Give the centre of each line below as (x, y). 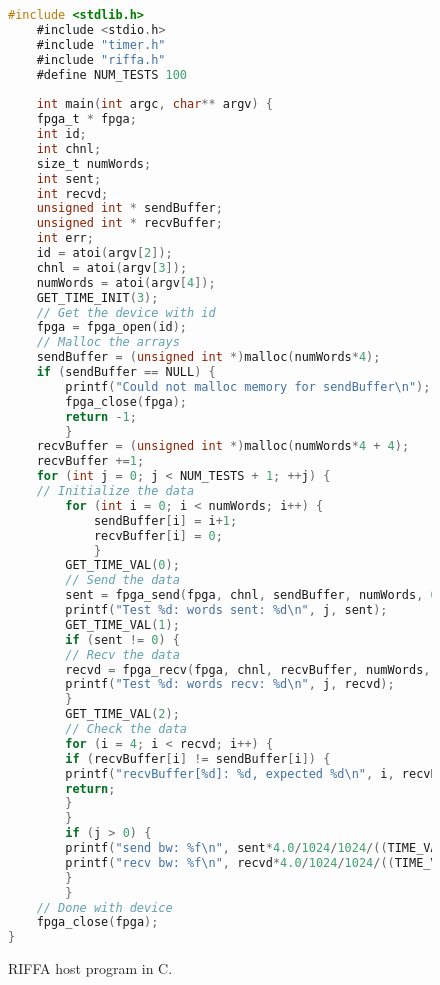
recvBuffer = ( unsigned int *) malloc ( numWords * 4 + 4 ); (223, 446)
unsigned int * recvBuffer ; (129, 223)
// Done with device (104, 907)
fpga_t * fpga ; (86, 119)
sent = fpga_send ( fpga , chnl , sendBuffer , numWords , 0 (251, 595)
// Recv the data (122, 654)
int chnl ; (69, 148)
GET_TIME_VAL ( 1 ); (122, 624)
